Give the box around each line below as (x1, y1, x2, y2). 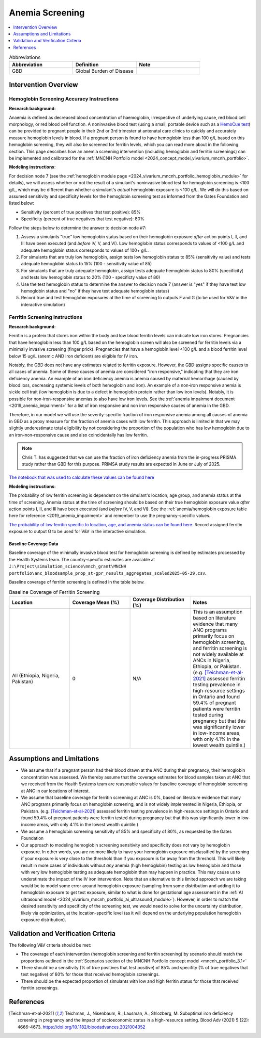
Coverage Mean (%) (72, 599, 119, 606)
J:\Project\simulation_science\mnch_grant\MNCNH (9, 564, 127, 569)
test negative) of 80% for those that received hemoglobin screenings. (21, 972, 160, 977)
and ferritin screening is (192, 645, 247, 651)
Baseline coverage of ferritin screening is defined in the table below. (9, 579, 145, 585)
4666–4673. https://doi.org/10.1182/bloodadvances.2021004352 (17, 1024, 145, 1030)
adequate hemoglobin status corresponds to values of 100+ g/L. (21, 247, 149, 253)
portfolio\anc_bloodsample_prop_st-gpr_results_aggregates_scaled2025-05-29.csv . (9, 570, 207, 576)
